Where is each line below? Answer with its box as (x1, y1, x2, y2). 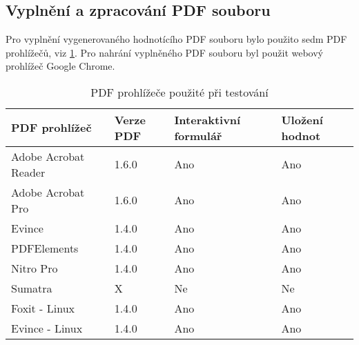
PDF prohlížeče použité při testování (90, 83, 269, 100)
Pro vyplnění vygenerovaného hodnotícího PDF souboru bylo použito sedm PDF (6, 32, 347, 46)
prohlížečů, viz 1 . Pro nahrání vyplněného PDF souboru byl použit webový (6, 45, 323, 59)
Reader (11, 164, 46, 180)
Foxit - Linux (11, 299, 75, 316)
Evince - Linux (11, 319, 83, 336)
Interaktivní (174, 111, 241, 128)
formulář (174, 127, 222, 144)
